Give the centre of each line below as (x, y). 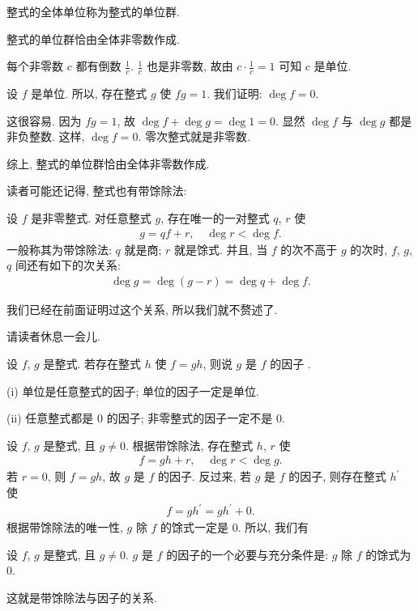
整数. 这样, (57, 136)
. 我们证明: (235, 93)
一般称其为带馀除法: (59, 249)
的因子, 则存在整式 (337, 476)
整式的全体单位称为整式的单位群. (93, 11)
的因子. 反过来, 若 (205, 476)
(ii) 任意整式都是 (50, 418)
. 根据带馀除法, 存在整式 (190, 445)
